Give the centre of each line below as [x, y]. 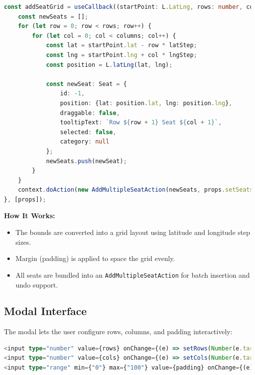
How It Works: [30, 216]
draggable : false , [90, 113]
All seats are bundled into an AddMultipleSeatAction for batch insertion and [133, 274]
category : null [85, 142]
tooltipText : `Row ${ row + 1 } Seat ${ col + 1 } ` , [141, 123]
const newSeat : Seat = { [86, 84]
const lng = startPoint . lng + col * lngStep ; [121, 55]
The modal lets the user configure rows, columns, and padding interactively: [118, 332]
